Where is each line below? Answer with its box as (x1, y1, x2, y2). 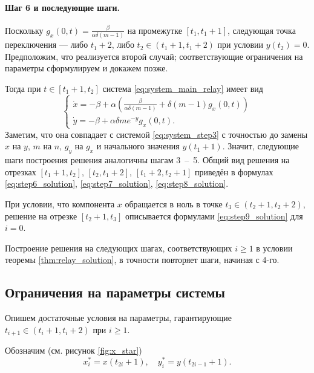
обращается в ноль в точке (125, 198, 223, 210)
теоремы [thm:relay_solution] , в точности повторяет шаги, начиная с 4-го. (5, 253, 280, 266)
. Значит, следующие (222, 140, 299, 152)
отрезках (5, 165, 36, 178)
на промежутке (127, 24, 182, 36)
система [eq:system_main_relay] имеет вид (102, 82, 263, 94)
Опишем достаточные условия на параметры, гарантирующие (5, 311, 232, 324)
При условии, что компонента (5, 198, 115, 210)
